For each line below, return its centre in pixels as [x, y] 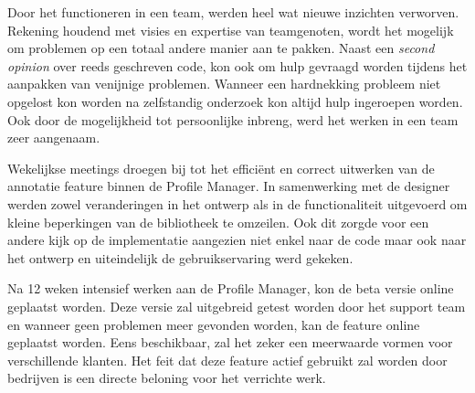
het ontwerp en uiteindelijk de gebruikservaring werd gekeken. [180, 257]
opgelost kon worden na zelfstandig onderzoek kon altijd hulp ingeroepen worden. [235, 101]
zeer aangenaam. [54, 138]
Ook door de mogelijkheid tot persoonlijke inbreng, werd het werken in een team [233, 119]
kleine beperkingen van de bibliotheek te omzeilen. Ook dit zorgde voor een [218, 222]
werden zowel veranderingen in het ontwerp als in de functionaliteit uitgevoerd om [237, 203]
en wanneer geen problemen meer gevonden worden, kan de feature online [214, 324]
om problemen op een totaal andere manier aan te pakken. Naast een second [221, 48]
